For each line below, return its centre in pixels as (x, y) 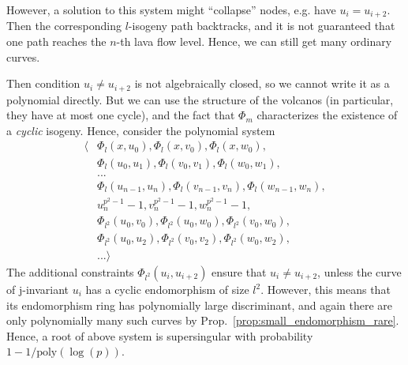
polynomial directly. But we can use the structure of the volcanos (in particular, (200, 99)
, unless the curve (359, 272)
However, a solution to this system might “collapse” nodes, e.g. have (171, 9)
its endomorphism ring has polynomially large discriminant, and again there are (200, 305)
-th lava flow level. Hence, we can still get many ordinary (254, 41)
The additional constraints (70, 272)
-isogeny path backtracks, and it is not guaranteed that (262, 26)
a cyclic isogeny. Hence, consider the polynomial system (141, 130)
